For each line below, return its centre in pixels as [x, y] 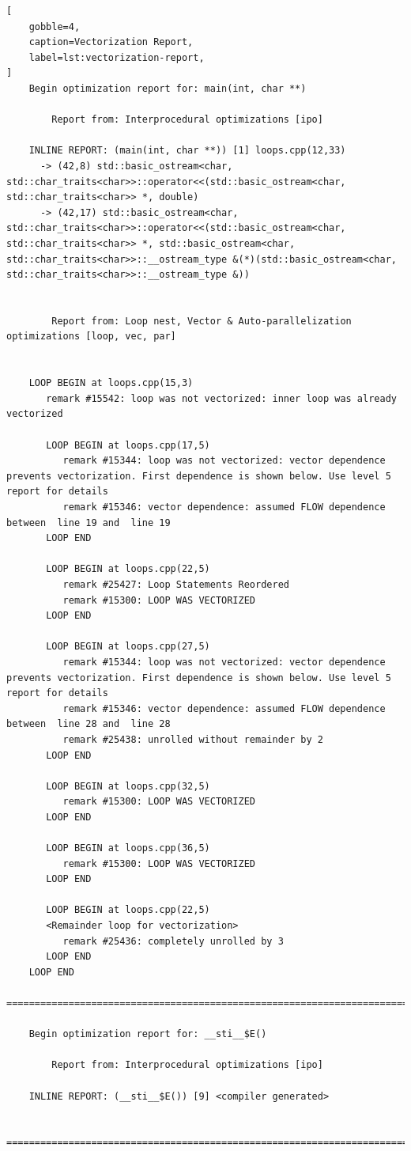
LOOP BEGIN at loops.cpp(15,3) [111, 383]
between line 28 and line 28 [89, 724]
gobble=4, [55, 27]
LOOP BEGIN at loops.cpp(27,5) [128, 647]
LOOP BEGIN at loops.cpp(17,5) [128, 445]
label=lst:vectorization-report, [117, 57]
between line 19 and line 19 [89, 522]
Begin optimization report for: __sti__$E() [148, 1034]
